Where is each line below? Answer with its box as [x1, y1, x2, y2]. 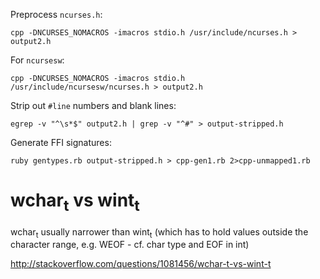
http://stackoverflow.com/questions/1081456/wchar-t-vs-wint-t [10, 258, 272, 270]
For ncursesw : [10, 54, 65, 66]
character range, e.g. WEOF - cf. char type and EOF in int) [10, 239, 250, 251]
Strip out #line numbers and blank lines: [10, 100, 177, 111]
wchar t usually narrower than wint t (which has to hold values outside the [10, 225, 309, 240]
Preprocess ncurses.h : [10, 9, 103, 20]
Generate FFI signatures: [10, 137, 112, 148]
